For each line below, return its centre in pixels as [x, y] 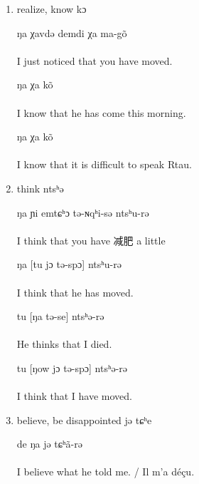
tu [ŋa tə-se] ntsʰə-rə [60, 316]
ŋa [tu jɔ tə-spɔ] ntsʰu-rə [69, 264]
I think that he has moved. [75, 292]
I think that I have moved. [74, 396]
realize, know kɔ [52, 9]
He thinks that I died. [64, 344]
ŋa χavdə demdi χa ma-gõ [72, 32]
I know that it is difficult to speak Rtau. [104, 164]
